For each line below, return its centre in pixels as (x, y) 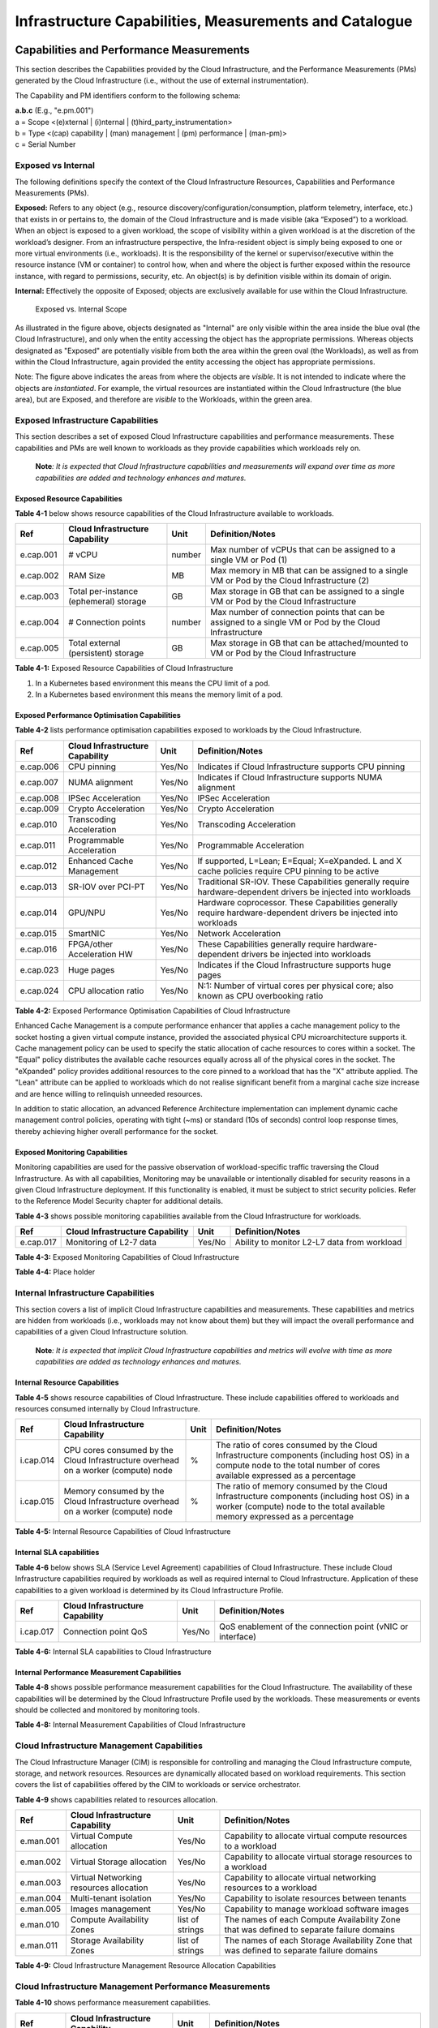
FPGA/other (90, 943)
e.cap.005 (39, 648)
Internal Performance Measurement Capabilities (98, 1672)
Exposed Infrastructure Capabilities (87, 420)
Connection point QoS (105, 1631)
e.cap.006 (40, 767)
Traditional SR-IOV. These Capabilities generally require (303, 882)
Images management (111, 1909)
